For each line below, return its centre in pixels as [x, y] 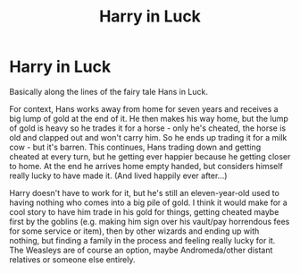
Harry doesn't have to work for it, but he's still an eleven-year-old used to [144, 193]
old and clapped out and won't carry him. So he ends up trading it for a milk [148, 137]
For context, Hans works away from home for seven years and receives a [144, 108]
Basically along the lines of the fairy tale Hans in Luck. [108, 91]
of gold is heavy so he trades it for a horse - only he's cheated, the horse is [148, 128]
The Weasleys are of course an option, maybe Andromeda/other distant [141, 250]
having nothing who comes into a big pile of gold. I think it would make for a [148, 202]
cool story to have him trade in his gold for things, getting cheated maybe [144, 211]
